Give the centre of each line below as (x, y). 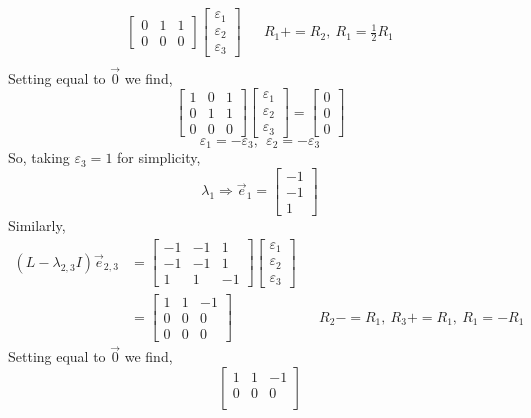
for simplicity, (159, 157)
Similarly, (37, 224)
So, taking (39, 157)
